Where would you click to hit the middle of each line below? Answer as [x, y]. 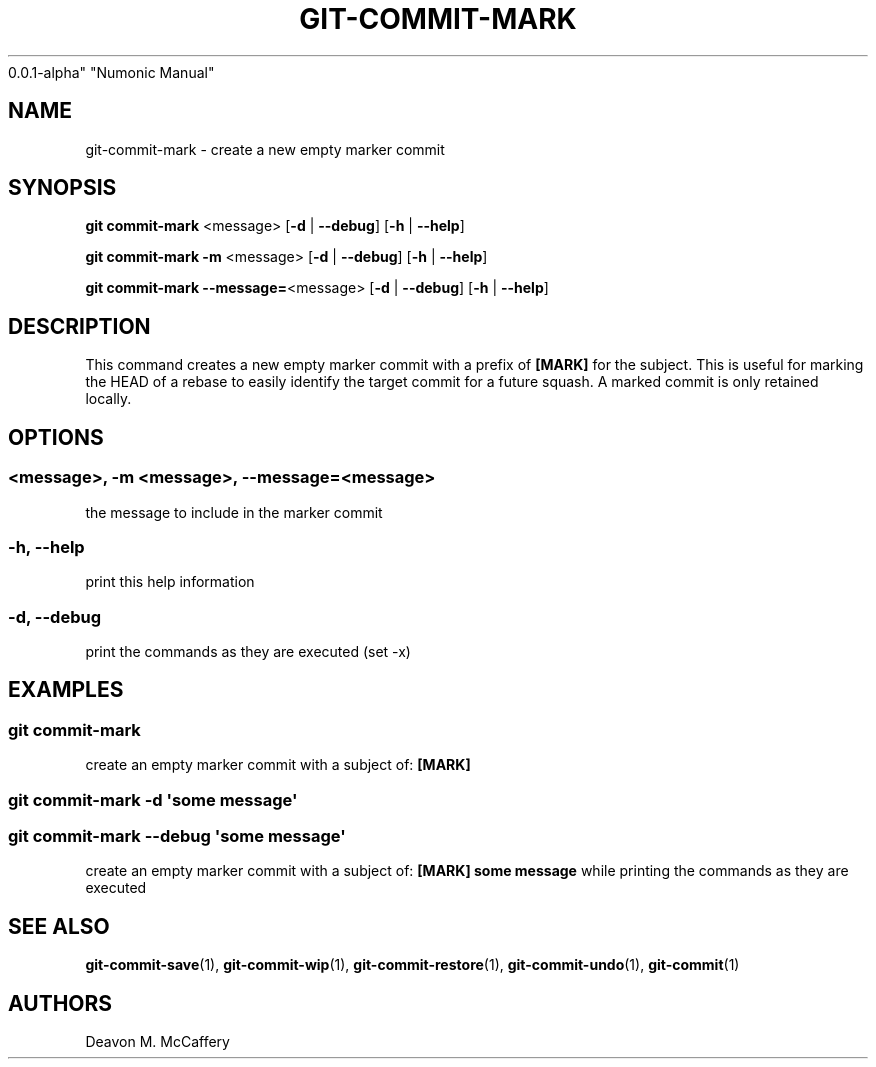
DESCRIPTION [79, 326]
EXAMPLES [66, 690]
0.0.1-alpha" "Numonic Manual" [111, 72]
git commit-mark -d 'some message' [153, 799]
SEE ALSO [59, 926]
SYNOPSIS [62, 188]
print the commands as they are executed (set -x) [248, 651]
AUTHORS [60, 1003]
